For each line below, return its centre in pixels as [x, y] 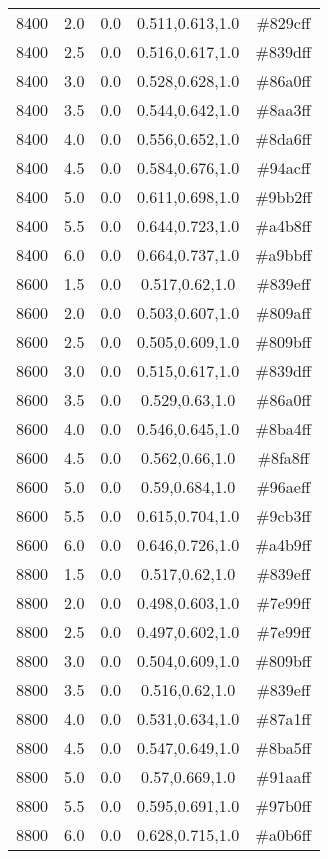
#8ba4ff [283, 428]
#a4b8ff [283, 225]
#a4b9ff [283, 544]
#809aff [283, 312]
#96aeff [283, 486]
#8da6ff [283, 138]
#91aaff [283, 776]
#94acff [283, 167]
